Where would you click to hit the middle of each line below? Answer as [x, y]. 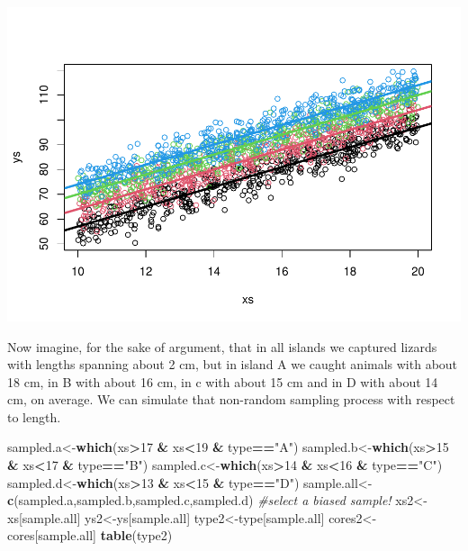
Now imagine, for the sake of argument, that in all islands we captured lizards [222, 346]
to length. [34, 416]
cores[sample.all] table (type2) [90, 535]
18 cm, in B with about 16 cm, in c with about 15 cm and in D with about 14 [223, 381]
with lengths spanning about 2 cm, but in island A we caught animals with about [233, 364]
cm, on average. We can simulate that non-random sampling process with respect [231, 399]
